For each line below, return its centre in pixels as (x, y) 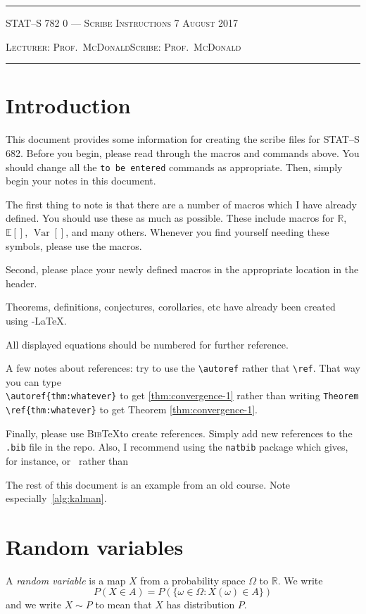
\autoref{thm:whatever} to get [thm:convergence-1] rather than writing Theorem (182, 395)
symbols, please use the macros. (74, 245)
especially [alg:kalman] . (56, 498)
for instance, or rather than (67, 460)
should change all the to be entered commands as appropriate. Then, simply (174, 167)
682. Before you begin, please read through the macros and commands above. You (183, 152)
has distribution (201, 604)
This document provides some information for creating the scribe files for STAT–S (183, 139)
